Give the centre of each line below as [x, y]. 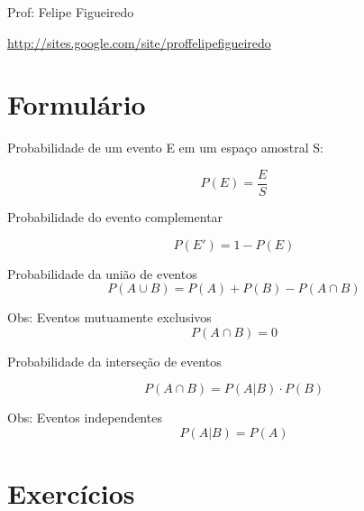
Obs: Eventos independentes [85, 418]
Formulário [77, 104]
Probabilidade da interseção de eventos [114, 361]
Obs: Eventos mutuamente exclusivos [109, 317]
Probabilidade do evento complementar [115, 216]
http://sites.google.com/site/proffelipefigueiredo [139, 42]
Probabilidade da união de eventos [102, 273]
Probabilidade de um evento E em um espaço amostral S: [165, 148]
